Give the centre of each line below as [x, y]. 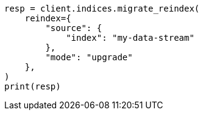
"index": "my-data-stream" [130, 38]
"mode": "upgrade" [89, 57]
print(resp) [33, 86]
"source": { [74, 28]
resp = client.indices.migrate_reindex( [102, 9]
